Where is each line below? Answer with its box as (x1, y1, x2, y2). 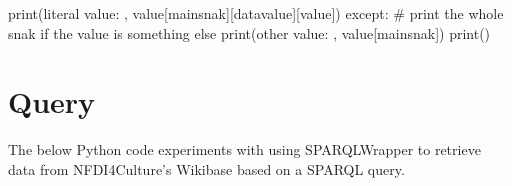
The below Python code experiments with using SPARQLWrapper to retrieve (8, 139, 481, 160)
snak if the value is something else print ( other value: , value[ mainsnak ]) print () (8, 22, 491, 43)
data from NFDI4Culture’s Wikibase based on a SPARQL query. (8, 158, 405, 179)
